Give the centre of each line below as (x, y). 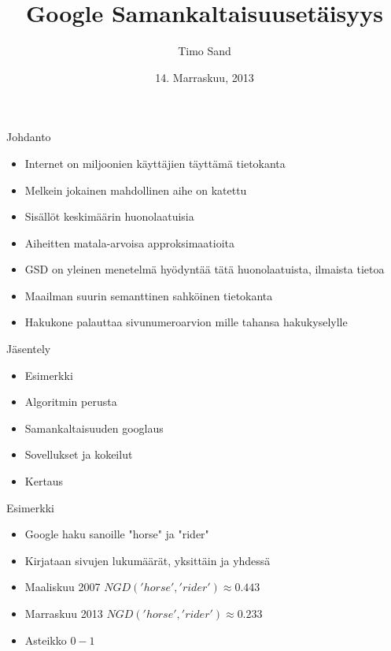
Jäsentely (29, 349)
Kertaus (44, 481)
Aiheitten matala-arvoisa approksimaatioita (130, 242)
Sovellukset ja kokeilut (79, 454)
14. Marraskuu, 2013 (205, 77)
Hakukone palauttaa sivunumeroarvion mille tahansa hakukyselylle (186, 322)
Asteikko (46, 640)
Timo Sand (205, 51)
